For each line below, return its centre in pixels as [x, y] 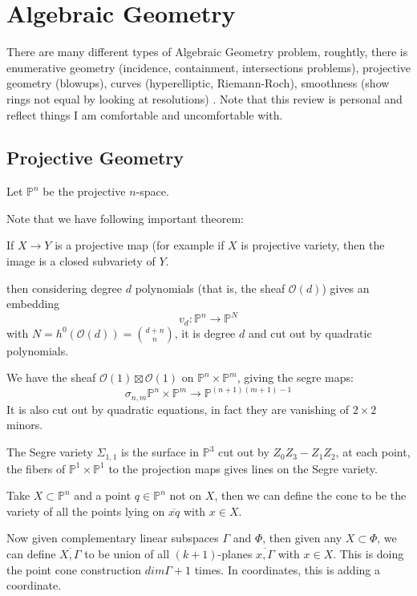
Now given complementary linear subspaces [113, 538]
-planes [235, 553]
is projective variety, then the [313, 245]
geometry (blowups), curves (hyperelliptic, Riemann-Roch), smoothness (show [198, 83]
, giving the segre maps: [295, 377]
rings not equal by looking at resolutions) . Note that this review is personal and [204, 98]
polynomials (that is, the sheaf [210, 288]
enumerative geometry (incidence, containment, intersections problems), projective [209, 67]
